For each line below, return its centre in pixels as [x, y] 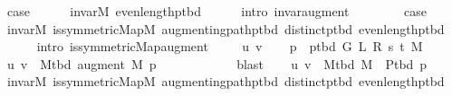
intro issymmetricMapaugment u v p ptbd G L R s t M [230, 46]
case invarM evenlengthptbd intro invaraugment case [217, 11]
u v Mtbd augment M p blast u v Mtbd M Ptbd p [217, 63]
